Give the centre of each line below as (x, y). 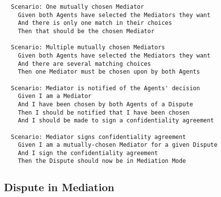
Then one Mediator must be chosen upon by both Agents (109, 72)
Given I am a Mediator (55, 96)
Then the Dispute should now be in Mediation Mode (102, 161)
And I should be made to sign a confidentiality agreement (116, 121)
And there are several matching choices (84, 64)
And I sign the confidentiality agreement (88, 153)
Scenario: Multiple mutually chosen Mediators (88, 48)
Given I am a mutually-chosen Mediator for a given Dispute (118, 145)
